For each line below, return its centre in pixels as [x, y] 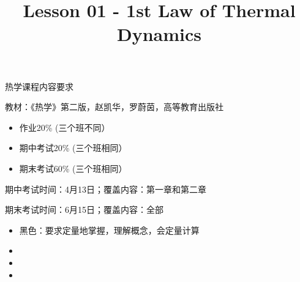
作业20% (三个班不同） [65, 127]
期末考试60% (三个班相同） [73, 168]
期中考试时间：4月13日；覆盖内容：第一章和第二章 [106, 189]
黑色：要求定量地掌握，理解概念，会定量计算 [109, 230]
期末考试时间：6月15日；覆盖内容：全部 [84, 210]
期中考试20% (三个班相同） [73, 148]
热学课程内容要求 [39, 86]
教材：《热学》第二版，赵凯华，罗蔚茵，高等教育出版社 [114, 107]
